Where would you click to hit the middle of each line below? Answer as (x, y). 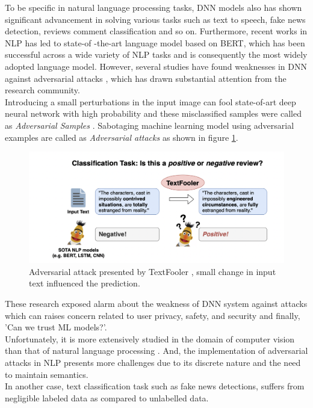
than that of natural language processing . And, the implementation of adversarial (156, 351)
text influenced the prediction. (85, 283)
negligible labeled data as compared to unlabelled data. (107, 397)
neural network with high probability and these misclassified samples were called (153, 113)
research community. (42, 90)
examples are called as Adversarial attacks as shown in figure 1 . (122, 137)
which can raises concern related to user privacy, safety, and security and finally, (153, 315)
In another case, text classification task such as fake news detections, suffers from (155, 386)
